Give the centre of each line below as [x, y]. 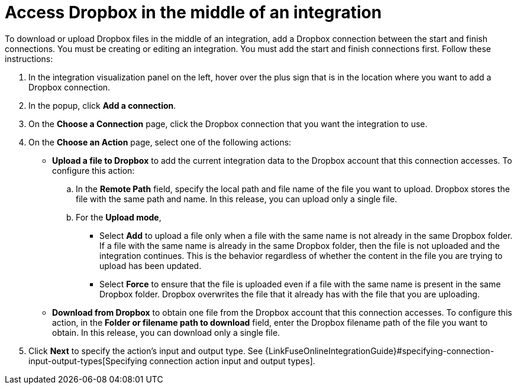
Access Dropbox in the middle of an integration [193, 12]
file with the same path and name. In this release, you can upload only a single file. [237, 199]
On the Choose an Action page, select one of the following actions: [160, 142]
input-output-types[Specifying [88, 361]
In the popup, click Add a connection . [102, 105]
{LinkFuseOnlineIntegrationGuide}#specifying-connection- [380, 351]
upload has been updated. [151, 265]
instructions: [29, 59]
